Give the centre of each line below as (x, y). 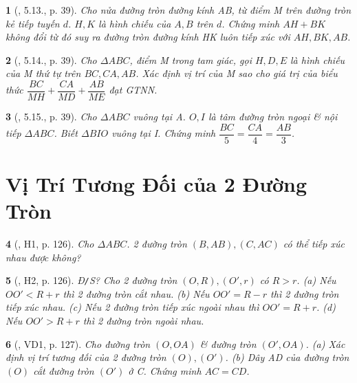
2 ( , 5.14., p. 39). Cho (51, 59)
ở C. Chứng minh (165, 370)
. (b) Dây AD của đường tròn (287, 357)
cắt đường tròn (64, 370)
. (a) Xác (325, 343)
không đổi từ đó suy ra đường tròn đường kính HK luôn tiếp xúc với (148, 37)
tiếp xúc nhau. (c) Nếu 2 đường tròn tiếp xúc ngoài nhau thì (132, 307)
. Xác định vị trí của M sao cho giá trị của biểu (237, 73)
